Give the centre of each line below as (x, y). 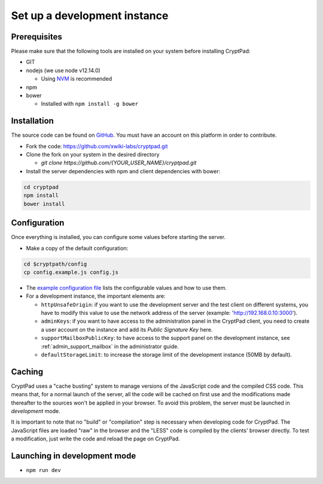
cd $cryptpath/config (55, 264)
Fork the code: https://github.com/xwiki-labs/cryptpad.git (97, 146)
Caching (27, 371)
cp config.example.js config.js (71, 272)
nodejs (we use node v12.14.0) (63, 70)
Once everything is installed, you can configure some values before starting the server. (118, 237)
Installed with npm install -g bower (90, 104)
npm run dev (43, 470)
